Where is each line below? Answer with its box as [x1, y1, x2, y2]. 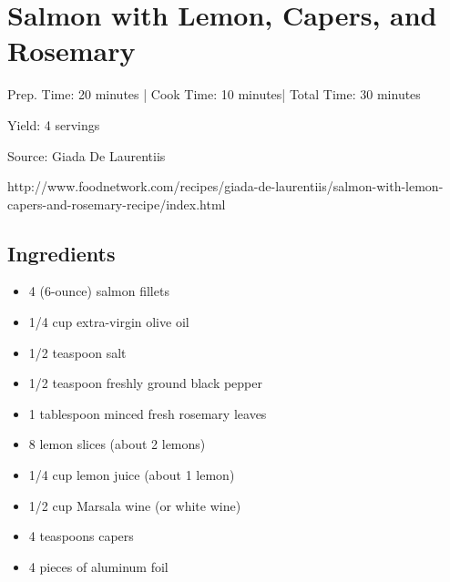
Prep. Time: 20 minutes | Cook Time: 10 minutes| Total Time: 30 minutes [7, 85, 421, 104]
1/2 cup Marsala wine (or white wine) [28, 495, 241, 515]
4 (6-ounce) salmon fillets [28, 281, 169, 301]
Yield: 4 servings [7, 115, 100, 134]
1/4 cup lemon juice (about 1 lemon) [28, 465, 235, 485]
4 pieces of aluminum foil [28, 556, 169, 576]
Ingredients [7, 239, 116, 267]
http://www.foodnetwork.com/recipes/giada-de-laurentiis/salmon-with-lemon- [7, 177, 444, 196]
